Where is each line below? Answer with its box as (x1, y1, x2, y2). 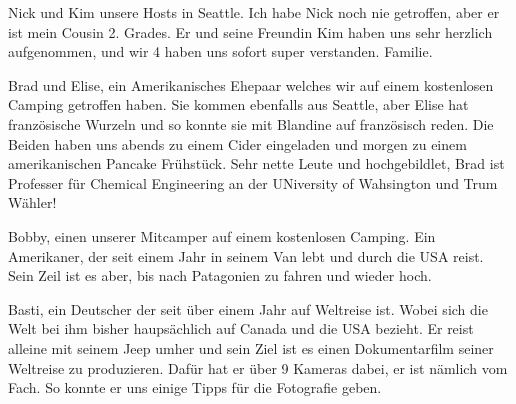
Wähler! (8, 192, 57, 213)
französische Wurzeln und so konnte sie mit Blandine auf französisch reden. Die (8, 113, 494, 134)
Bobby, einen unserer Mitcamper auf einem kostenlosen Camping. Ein (8, 225, 436, 246)
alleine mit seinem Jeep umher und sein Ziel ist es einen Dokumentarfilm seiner (8, 337, 494, 358)
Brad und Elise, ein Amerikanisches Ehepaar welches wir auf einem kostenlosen (8, 74, 494, 95)
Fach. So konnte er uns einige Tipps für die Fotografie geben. (8, 377, 382, 398)
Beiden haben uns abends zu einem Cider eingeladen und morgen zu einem (8, 133, 467, 154)
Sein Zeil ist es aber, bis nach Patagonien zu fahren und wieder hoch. (8, 265, 432, 286)
